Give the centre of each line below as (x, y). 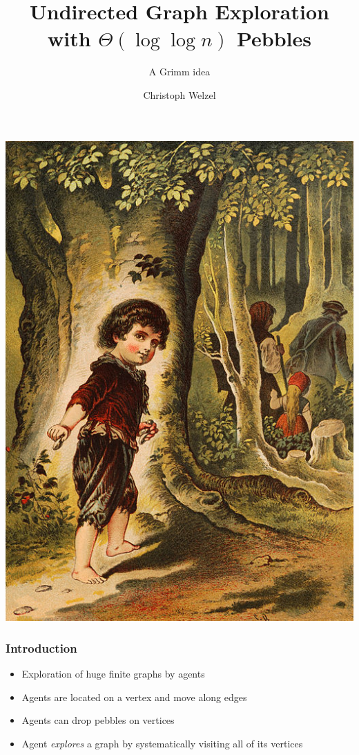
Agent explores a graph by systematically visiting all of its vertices (162, 744)
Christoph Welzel (179, 94)
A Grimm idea (179, 72)
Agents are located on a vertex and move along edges (134, 697)
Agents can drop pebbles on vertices (98, 720)
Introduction (41, 647)
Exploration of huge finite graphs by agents (113, 674)
